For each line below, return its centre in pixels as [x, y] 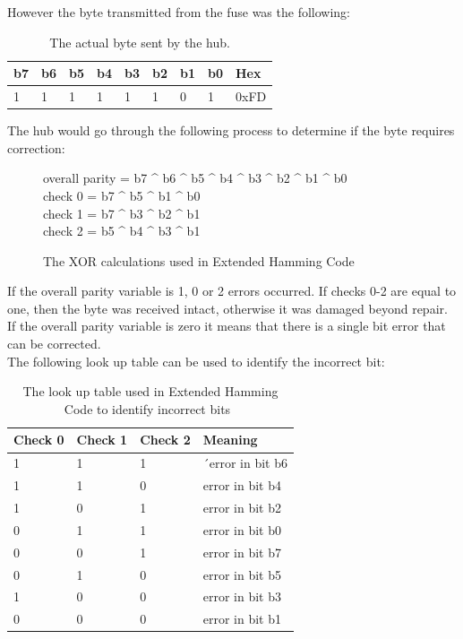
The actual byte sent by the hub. [140, 42]
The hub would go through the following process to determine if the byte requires [231, 130]
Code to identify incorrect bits [147, 408]
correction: [36, 147]
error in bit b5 [242, 574]
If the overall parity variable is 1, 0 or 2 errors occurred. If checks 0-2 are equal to [232, 291]
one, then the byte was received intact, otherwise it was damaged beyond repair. [227, 308]
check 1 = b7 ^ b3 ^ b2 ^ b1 [122, 213]
